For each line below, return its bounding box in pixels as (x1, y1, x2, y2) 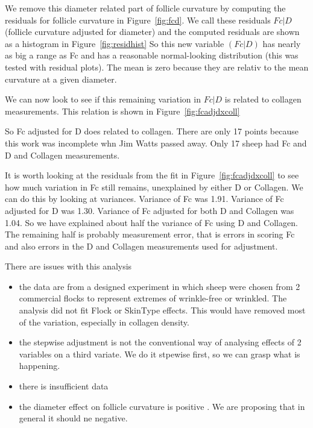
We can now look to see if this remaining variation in (5, 93, 201, 105)
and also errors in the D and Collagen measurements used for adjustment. (5, 239, 278, 252)
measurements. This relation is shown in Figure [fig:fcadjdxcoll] (5, 104, 240, 117)
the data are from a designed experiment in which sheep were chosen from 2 (19, 280, 300, 292)
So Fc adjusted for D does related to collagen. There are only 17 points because (5, 125, 299, 137)
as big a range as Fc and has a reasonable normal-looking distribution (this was (5, 49, 299, 61)
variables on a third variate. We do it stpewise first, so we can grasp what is (19, 347, 300, 360)
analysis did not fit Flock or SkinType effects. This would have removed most (19, 304, 306, 316)
